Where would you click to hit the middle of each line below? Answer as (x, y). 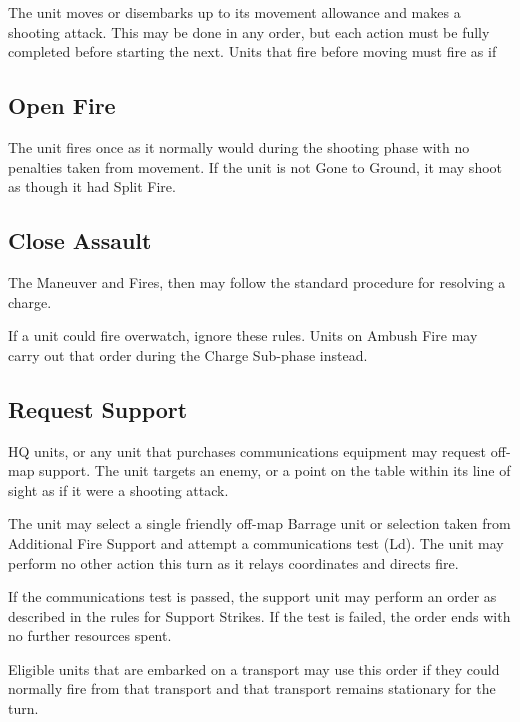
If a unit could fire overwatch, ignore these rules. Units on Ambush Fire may (243, 335)
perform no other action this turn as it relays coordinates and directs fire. (233, 562)
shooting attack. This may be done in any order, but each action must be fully (249, 31)
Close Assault (80, 240)
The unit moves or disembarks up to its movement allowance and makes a (234, 12)
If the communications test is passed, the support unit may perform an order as (252, 596)
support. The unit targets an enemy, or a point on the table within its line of (275, 470)
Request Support (98, 408)
